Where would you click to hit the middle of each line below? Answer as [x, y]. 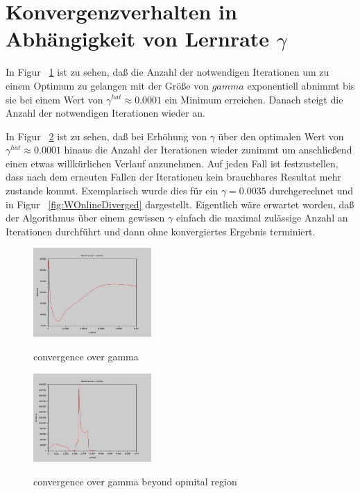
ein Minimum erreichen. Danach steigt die [254, 99]
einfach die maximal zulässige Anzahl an [262, 218]
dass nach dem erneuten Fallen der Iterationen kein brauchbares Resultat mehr [173, 177]
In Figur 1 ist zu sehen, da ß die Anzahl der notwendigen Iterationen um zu [168, 72]
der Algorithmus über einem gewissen [85, 218]
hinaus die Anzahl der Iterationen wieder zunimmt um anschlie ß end [208, 150]
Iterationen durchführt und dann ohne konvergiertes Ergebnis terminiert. [161, 231]
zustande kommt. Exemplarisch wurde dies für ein [112, 191]
